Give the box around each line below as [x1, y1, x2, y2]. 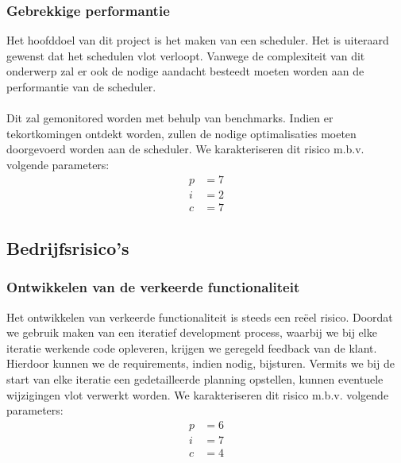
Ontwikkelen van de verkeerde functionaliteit [6, 277, 300, 297]
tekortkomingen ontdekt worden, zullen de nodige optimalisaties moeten [6, 125, 357, 141]
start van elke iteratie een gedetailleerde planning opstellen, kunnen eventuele [6, 371, 384, 388]
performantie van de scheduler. [6, 79, 156, 95]
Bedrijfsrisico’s [6, 236, 129, 260]
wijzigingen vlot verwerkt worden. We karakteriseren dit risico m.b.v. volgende [6, 386, 389, 403]
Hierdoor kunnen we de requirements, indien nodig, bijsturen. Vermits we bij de [6, 355, 395, 372]
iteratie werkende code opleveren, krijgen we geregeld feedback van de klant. [6, 339, 377, 356]
